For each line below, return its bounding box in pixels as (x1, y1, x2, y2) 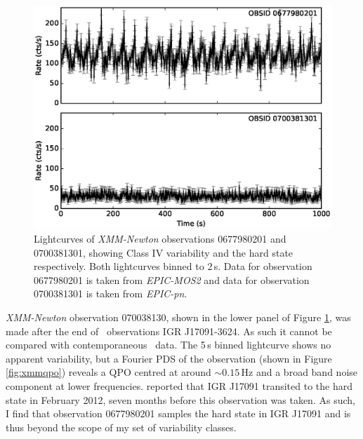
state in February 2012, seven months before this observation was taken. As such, (6, 392, 355, 407)
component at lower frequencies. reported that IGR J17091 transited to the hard (6, 378, 352, 393)
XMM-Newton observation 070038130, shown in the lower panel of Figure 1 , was (6, 309, 351, 324)
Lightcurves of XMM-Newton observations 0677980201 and (34, 231, 286, 245)
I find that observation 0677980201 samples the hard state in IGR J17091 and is (6, 406, 351, 421)
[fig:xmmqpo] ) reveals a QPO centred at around (6, 365, 211, 379)
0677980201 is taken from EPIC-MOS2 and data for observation (34, 272, 310, 287)
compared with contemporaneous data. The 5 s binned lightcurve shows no (6, 337, 331, 352)
